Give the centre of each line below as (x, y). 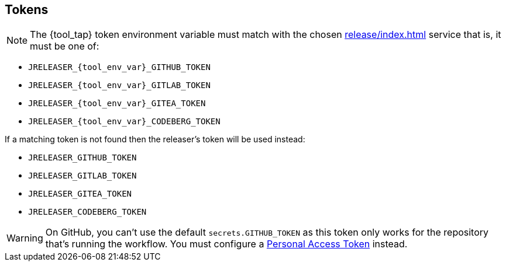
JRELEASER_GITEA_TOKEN (80, 194)
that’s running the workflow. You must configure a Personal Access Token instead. (226, 244)
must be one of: (65, 46)
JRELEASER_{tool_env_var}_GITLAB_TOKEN (119, 85)
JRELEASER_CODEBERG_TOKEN (87, 212)
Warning (25, 238)
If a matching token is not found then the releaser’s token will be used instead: (155, 139)
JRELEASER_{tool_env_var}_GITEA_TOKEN (117, 104)
